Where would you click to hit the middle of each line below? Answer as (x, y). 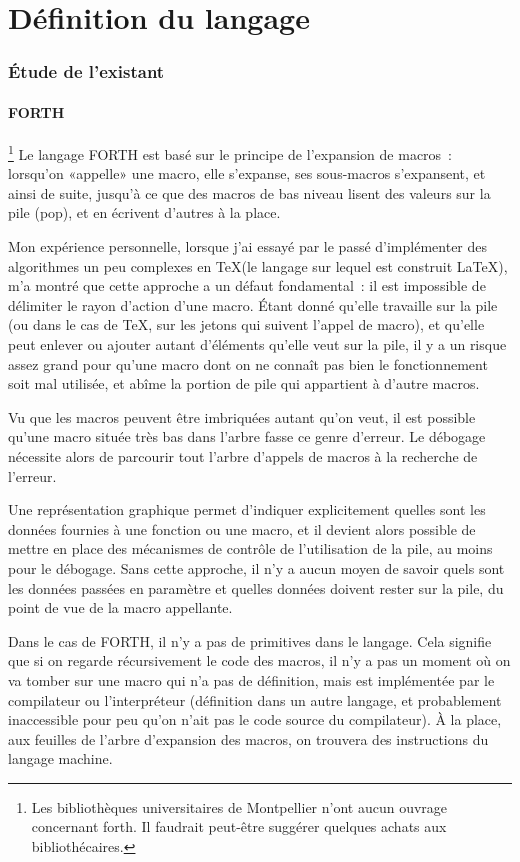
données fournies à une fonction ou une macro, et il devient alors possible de (242, 528)
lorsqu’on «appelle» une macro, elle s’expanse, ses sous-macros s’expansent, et (247, 173)
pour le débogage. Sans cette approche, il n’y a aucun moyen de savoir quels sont (256, 567)
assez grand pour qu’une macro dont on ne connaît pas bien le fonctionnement (248, 363)
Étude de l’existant (86, 71)
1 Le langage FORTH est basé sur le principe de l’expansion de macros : (230, 152)
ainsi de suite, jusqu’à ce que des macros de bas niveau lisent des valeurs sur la (249, 192)
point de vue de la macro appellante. (120, 607)
